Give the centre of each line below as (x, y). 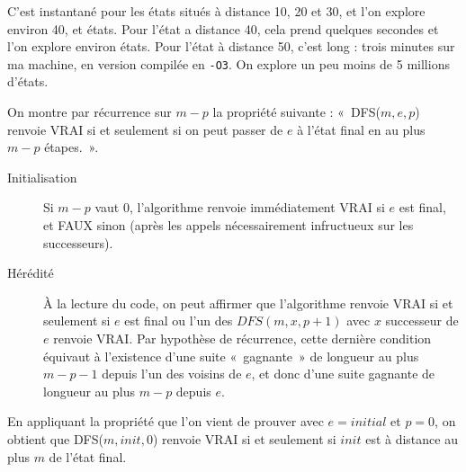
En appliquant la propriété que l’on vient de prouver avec (166, 421)
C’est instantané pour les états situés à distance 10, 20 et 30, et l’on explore (216, 11)
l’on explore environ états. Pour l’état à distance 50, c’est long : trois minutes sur (231, 46)
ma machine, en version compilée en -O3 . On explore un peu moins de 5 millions (229, 63)
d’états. (28, 81)
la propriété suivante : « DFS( (296, 112)
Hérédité (31, 273)
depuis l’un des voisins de (172, 374)
